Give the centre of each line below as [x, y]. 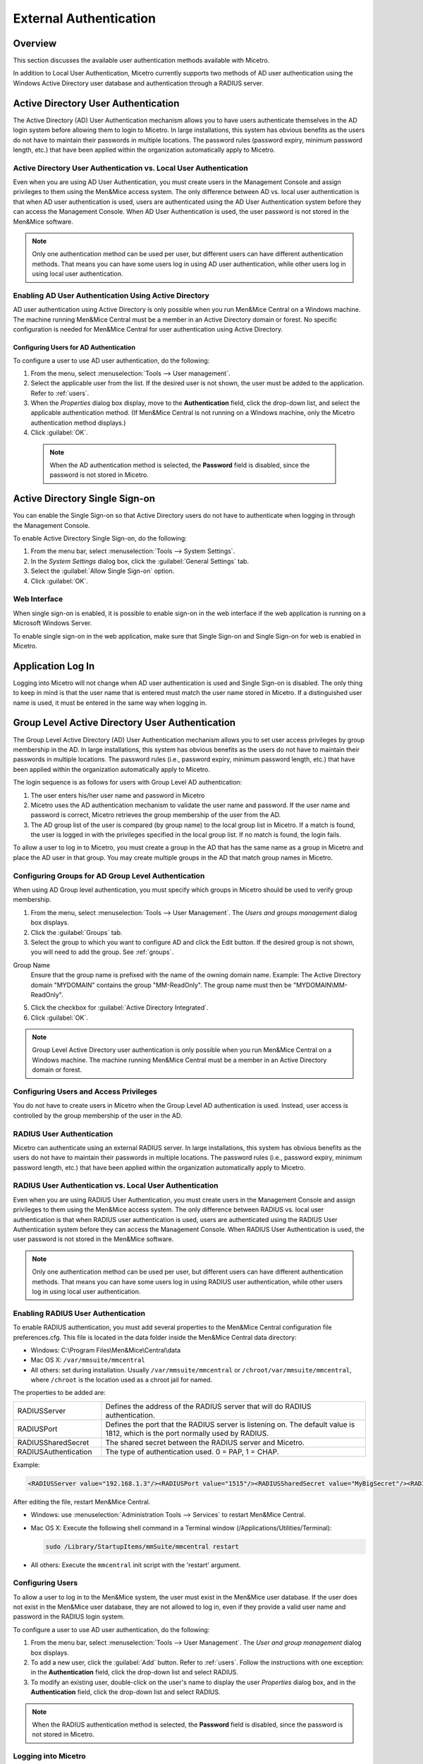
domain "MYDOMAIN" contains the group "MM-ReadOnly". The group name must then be [161, 985]
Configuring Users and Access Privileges [85, 1092]
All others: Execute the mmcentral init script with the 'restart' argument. [136, 1565]
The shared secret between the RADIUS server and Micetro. [205, 1442]
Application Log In [54, 666]
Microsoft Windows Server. [53, 623]
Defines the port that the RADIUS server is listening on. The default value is [230, 1424]
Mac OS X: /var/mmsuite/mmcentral [88, 1360]
